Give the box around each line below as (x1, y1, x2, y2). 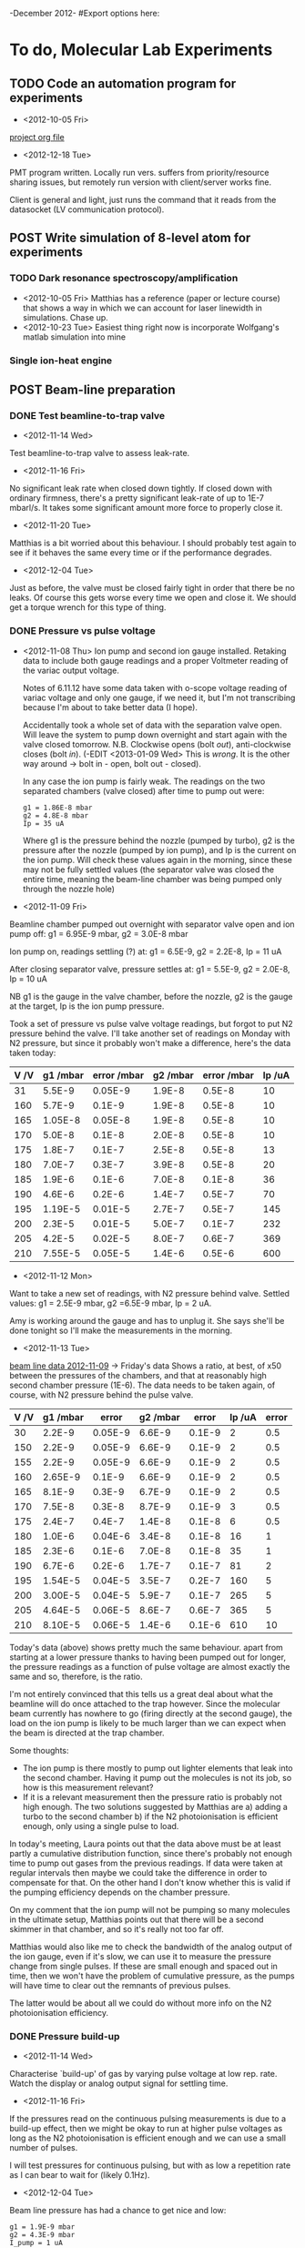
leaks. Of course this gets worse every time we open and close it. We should (9, 592, 297, 604)
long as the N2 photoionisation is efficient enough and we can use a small (9, 2132, 287, 2143)
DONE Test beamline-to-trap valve (9, 409, 166, 422)
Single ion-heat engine (9, 354, 113, 367)
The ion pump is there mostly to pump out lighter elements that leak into (22, 1762, 293, 1774)
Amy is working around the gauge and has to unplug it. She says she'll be (9, 1315, 285, 1326)
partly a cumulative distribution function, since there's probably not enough (9, 1847, 293, 1858)
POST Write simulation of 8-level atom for (9, 230, 251, 246)
